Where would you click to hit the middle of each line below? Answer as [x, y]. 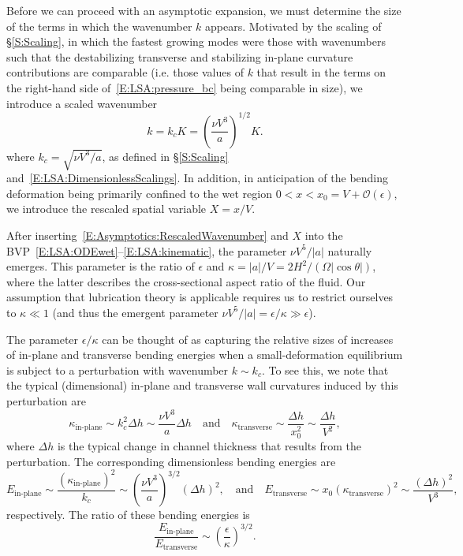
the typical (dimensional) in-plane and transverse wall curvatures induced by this [202, 385]
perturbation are [46, 400]
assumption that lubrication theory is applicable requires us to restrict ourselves [200, 297]
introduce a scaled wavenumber [82, 103]
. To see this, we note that [325, 369]
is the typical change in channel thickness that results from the [209, 446]
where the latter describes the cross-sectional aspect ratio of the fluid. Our [186, 281]
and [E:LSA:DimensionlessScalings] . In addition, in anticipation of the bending [198, 178]
